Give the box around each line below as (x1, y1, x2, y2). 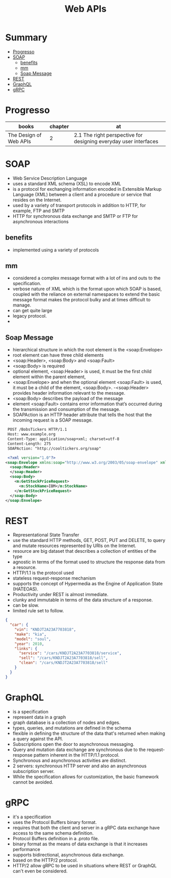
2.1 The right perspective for (73, 131, 143, 138)
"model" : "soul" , (14, 636, 51, 641)
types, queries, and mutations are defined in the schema (12, 725, 131, 731)
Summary (5, 32, 47, 43)
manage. (12, 302, 32, 308)
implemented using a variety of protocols (12, 247, 99, 253)
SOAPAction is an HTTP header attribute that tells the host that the (12, 411, 152, 418)
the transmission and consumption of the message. (12, 406, 121, 412)
